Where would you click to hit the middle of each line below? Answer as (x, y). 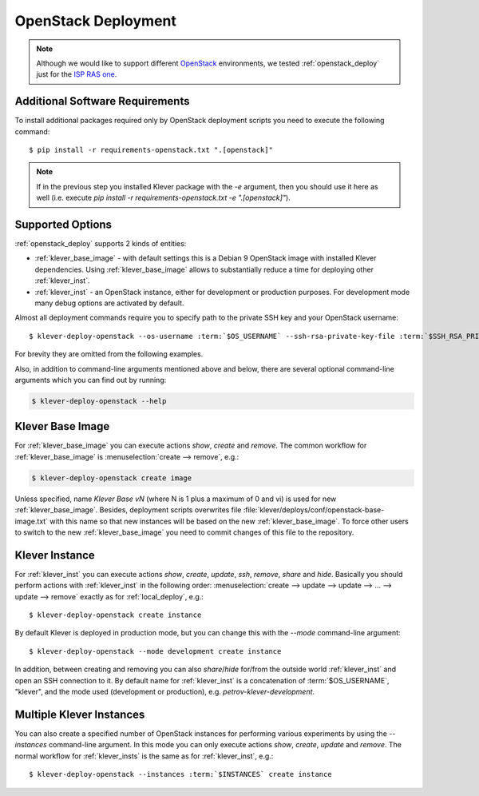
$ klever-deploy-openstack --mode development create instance (155, 651)
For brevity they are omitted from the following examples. (109, 354)
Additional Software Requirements (102, 101)
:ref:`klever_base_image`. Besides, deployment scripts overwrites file (128, 510)
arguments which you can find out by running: (91, 380)
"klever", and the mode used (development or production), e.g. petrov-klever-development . (165, 692)
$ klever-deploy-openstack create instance (115, 615)
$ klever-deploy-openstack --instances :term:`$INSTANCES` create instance (180, 774)
